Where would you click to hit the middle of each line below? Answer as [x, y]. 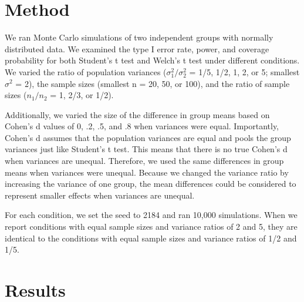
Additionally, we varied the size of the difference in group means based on [137, 114]
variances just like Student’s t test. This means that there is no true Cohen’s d [146, 149]
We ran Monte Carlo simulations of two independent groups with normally [139, 37]
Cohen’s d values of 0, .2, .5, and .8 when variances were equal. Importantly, [142, 126]
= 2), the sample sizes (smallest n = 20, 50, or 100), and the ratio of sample [153, 83]
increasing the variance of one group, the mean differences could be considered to [151, 184]
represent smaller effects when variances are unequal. [100, 195]
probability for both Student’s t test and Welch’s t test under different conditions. [152, 60]
